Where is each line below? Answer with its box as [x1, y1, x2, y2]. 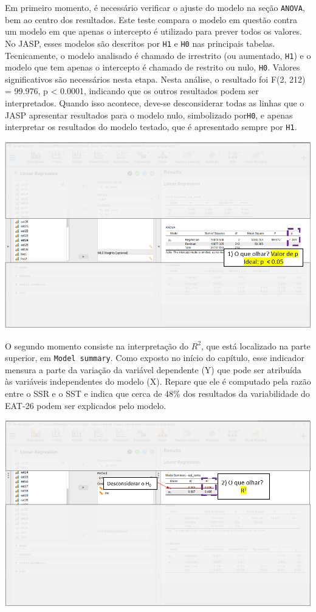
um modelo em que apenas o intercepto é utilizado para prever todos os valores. [5, 25, 302, 38]
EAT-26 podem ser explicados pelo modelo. [5, 399, 167, 411]
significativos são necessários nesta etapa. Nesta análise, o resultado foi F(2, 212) [5, 72, 306, 85]
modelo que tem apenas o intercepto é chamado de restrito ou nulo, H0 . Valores [5, 61, 300, 74]
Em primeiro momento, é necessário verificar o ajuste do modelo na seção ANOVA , [5, 1, 305, 13]
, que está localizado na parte [201, 339, 311, 352]
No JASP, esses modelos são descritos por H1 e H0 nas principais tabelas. [5, 36, 275, 49]
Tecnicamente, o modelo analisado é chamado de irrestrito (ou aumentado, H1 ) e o [5, 49, 311, 61]
